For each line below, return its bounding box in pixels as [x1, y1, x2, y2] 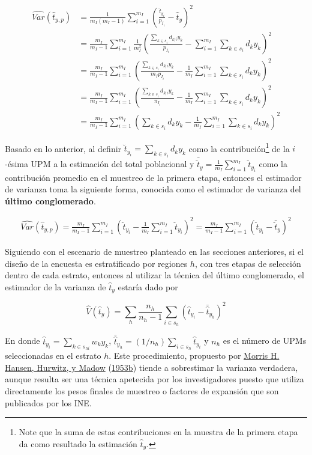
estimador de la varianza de [5, 280, 106, 293]
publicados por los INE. [5, 396, 92, 409]
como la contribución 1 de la [188, 140, 290, 154]
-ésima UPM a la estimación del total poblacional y [5, 157, 194, 170]
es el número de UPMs [223, 334, 307, 347]
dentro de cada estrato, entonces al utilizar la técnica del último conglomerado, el [5, 269, 304, 281]
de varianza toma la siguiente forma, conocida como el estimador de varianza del [5, 183, 301, 195]
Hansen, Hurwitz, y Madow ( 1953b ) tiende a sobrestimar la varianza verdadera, [5, 361, 298, 373]
